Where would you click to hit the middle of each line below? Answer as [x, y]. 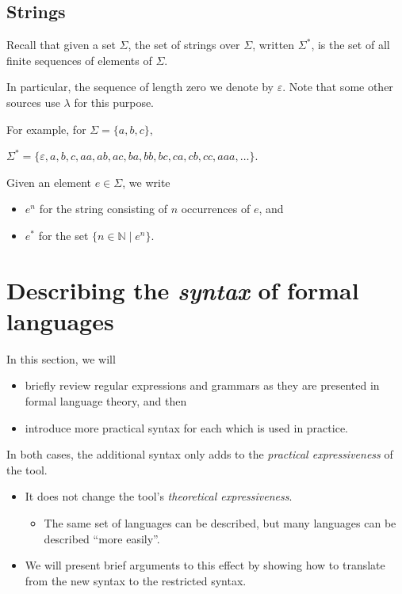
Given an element [49, 182]
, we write [146, 182]
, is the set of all [350, 45]
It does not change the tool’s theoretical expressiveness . [159, 496]
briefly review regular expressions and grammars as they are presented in [202, 385]
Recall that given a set [61, 45]
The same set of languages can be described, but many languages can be [220, 523]
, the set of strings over [184, 45]
